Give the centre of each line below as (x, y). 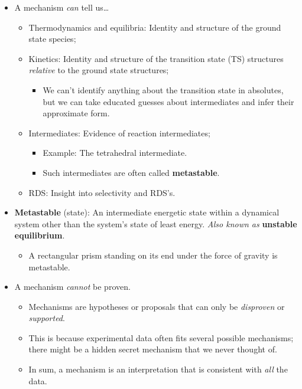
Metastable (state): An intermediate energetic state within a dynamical (147, 212)
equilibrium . (40, 235)
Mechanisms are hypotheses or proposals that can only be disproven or (157, 306)
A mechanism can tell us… (62, 7)
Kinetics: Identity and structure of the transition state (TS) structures (156, 58)
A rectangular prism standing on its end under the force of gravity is (153, 255)
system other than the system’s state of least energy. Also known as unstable (156, 223)
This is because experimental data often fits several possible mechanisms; (161, 337)
